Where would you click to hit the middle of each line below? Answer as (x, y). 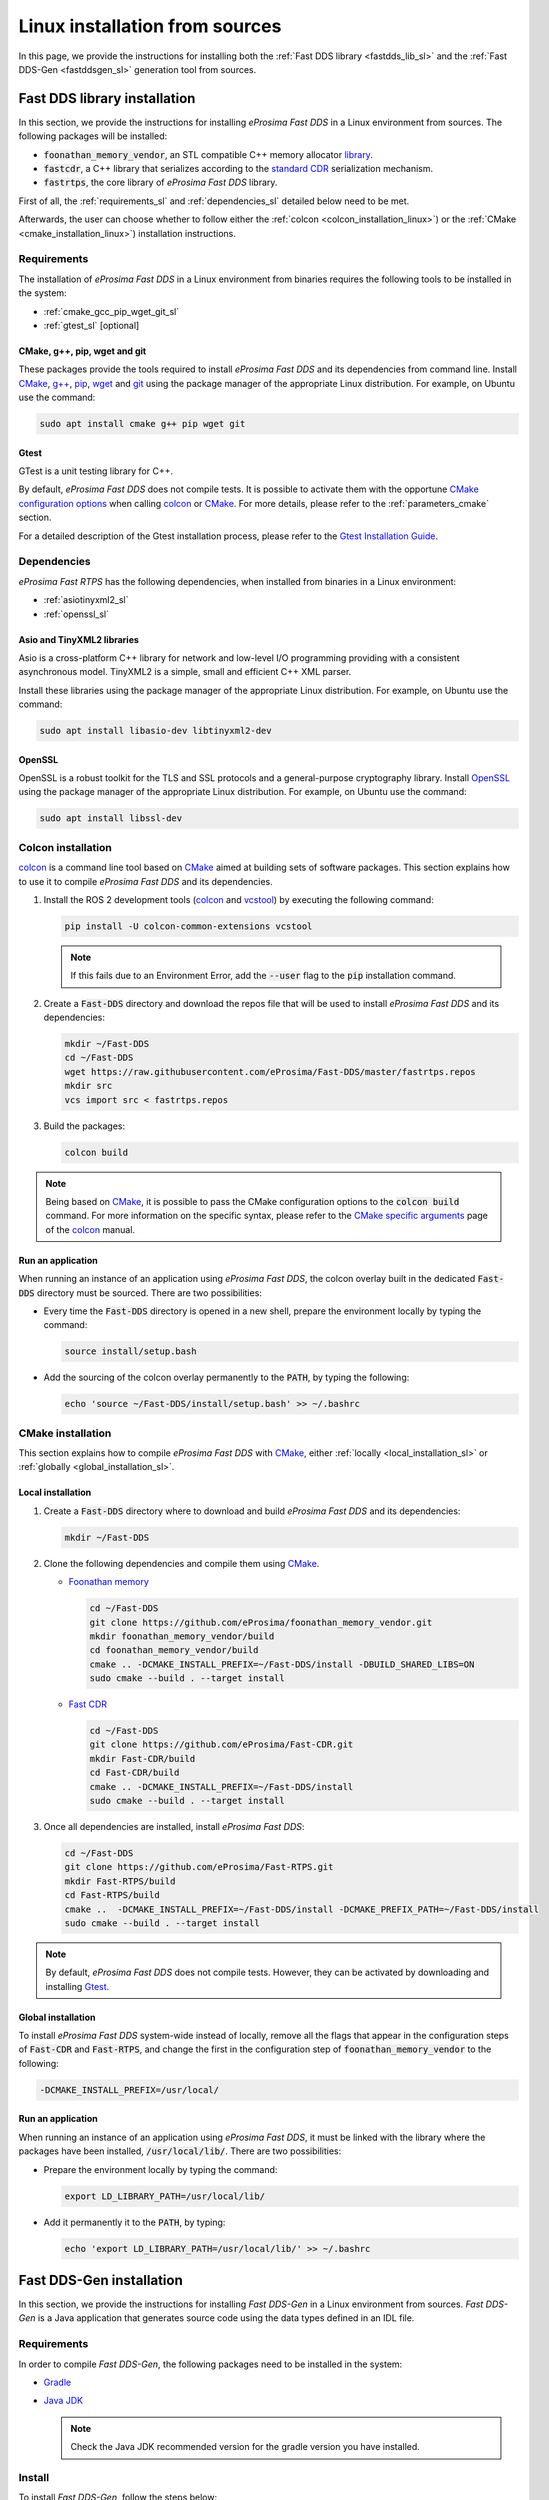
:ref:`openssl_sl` (76, 614)
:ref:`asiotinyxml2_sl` (86, 600)
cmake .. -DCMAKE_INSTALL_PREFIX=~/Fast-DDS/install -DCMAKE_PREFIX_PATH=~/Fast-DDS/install (302, 1909)
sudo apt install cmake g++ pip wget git (142, 424)
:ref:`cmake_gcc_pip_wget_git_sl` (111, 311)
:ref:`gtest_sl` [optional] (91, 325)
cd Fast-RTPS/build (112, 1895)
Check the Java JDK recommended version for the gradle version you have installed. (245, 2447)
